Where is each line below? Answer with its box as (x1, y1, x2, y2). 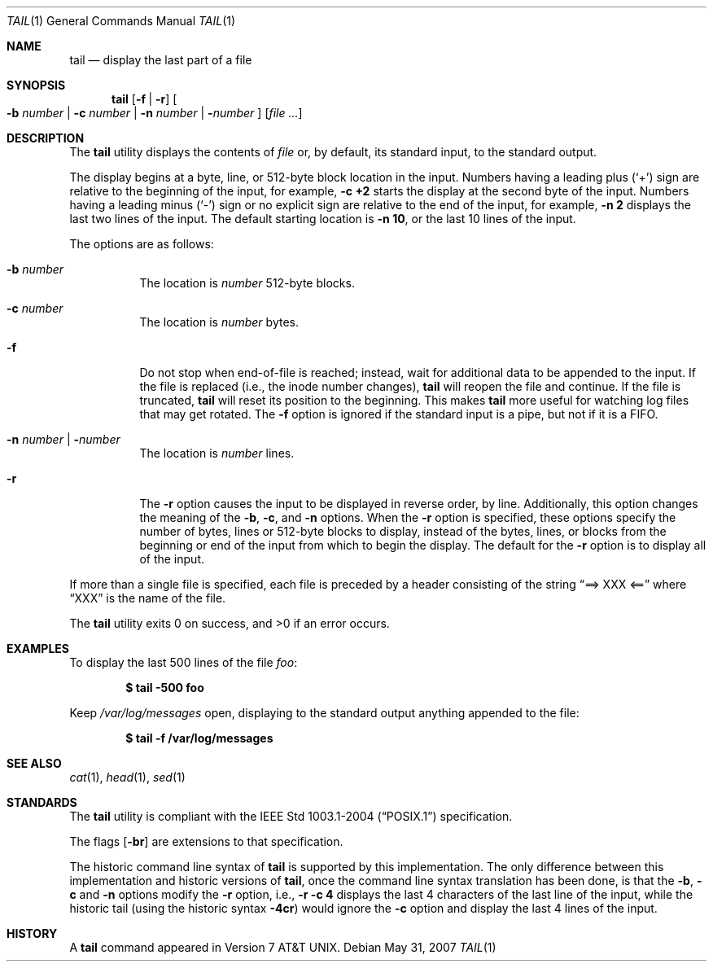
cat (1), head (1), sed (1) (69, 770, 186, 784)
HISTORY (7, 926, 58, 940)
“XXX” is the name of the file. (69, 591, 226, 605)
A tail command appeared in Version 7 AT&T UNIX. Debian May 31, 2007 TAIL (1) (69, 940, 496, 954)
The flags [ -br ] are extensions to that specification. (69, 834, 343, 848)
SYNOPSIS (7, 78, 66, 92)
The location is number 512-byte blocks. (139, 276, 355, 290)
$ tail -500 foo (125, 681, 204, 694)
